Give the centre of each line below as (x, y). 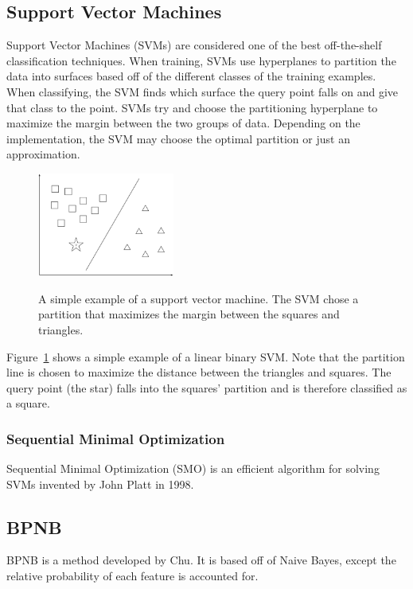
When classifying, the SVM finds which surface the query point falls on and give (203, 91)
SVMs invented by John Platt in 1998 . (100, 484)
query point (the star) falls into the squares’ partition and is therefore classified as (207, 387)
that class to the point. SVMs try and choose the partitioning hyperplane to (192, 107)
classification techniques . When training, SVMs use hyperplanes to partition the (201, 60)
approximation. (43, 154)
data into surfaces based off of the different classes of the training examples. (191, 76)
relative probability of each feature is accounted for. (132, 576)
